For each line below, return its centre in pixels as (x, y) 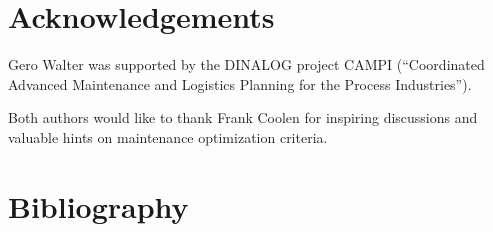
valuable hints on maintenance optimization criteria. (168, 136)
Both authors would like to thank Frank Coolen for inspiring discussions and (243, 117)
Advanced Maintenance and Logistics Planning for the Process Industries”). (240, 83)
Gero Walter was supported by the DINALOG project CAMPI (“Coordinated (246, 64)
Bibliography (98, 205)
